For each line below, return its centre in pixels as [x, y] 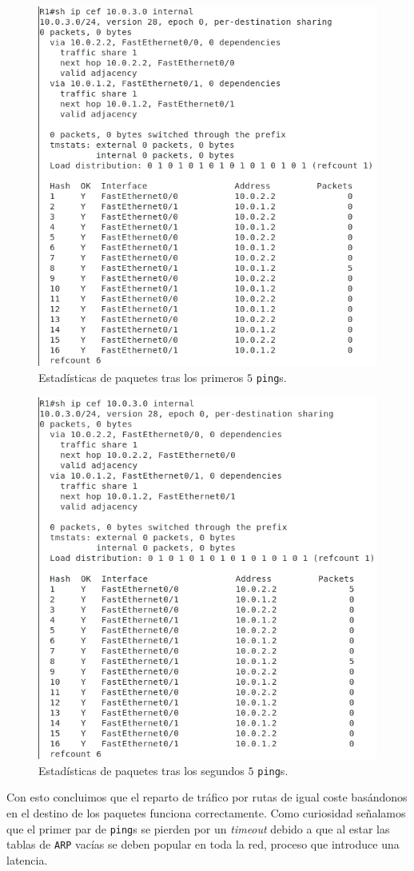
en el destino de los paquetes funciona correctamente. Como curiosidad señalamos [206, 812]
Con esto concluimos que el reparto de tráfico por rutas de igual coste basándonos [207, 797]
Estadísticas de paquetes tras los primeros [141, 377]
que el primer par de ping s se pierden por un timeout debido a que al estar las [198, 828]
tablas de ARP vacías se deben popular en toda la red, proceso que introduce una [203, 844]
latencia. [27, 859]
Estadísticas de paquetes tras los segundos [141, 770]
